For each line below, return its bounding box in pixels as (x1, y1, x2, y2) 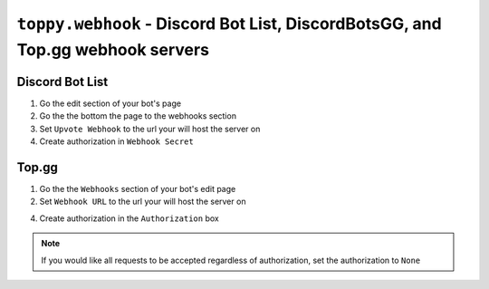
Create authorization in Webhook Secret (39, 136, 194, 147)
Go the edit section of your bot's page (39, 98, 181, 109)
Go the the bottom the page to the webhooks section (39, 111, 237, 121)
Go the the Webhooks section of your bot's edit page (39, 183, 236, 194)
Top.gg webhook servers (16, 39, 210, 60)
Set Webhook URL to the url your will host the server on (39, 196, 246, 207)
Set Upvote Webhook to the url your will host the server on (39, 123, 261, 134)
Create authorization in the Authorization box (39, 213, 219, 224)
